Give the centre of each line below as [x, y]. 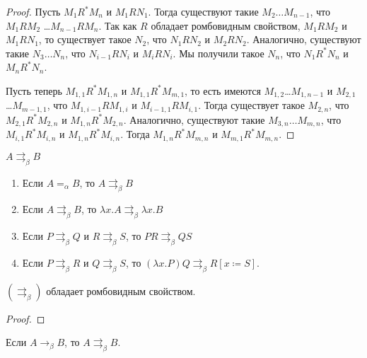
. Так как [118, 25]
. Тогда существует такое [251, 105]
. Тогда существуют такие [203, 11]
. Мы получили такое [219, 53]
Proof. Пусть [33, 11]
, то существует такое [85, 39]
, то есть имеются [223, 90]
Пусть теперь [34, 90]
